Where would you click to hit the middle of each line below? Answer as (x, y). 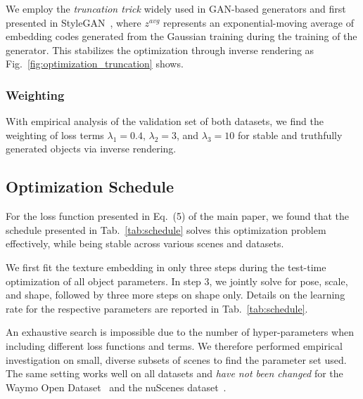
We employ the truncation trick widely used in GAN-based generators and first (176, 8)
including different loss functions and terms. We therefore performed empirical (174, 345)
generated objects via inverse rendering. (91, 149)
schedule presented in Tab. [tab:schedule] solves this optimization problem (166, 229)
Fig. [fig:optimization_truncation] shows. (95, 64)
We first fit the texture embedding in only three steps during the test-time (166, 267)
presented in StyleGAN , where (74, 22)
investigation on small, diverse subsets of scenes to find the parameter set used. (176, 359)
